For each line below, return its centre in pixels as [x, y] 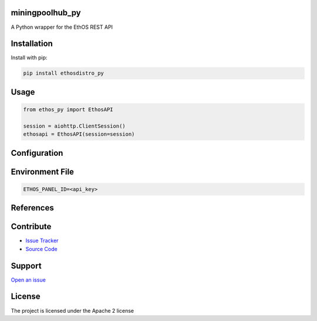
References [32, 208]
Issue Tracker [42, 240]
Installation [32, 44]
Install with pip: [29, 58]
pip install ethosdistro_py [63, 73]
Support [26, 265]
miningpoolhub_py [46, 13]
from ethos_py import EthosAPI [68, 110]
